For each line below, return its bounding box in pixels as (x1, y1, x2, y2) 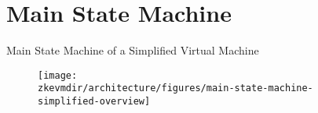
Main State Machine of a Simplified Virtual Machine (6, 42, 259, 58)
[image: (38, 69, 78, 81)
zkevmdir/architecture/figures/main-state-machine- (38, 83, 313, 94)
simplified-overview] (38, 96, 151, 108)
